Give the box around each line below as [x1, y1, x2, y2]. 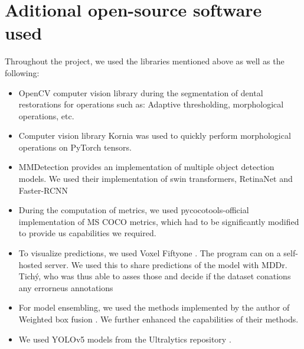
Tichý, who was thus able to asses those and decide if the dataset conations [18, 270, 291, 282]
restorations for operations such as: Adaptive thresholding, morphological [18, 98, 284, 110]
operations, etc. [18, 109, 74, 122]
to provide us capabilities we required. [18, 227, 156, 239]
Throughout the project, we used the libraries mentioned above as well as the [5, 55, 285, 67]
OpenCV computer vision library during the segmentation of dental [18, 86, 263, 99]
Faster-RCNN [18, 184, 68, 196]
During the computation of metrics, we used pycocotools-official [18, 204, 249, 216]
